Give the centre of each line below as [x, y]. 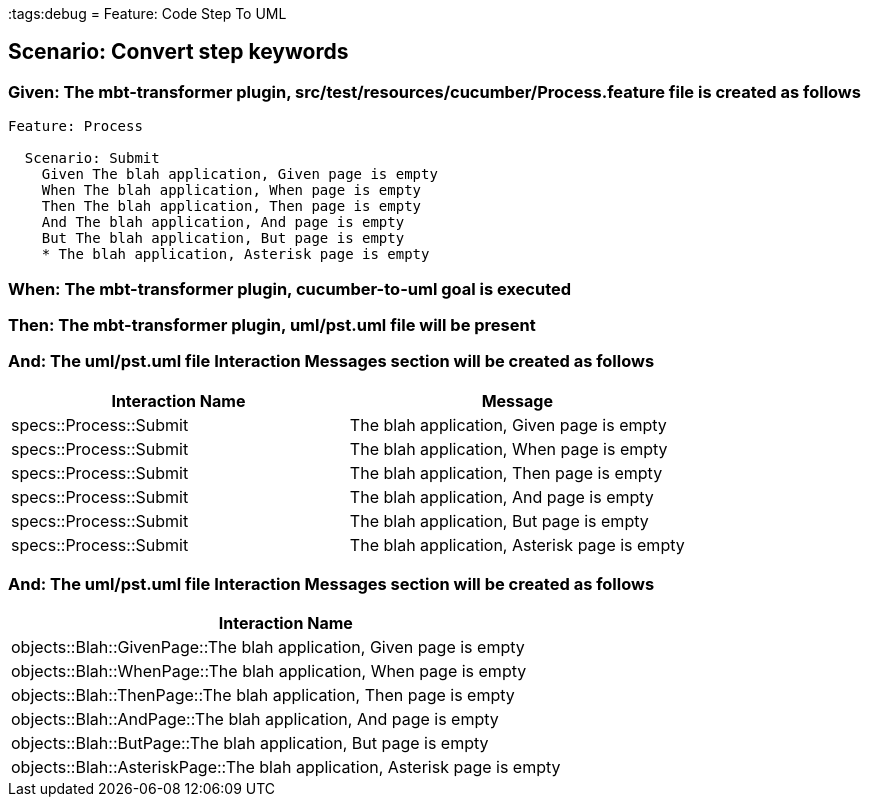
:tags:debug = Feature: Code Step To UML [147, 13]
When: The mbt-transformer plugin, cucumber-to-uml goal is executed [290, 288]
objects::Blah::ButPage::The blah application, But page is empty [250, 743]
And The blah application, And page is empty [223, 222]
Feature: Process [75, 126]
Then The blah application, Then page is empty [231, 206]
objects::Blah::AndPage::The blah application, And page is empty [255, 719]
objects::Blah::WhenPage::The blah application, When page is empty [269, 671]
